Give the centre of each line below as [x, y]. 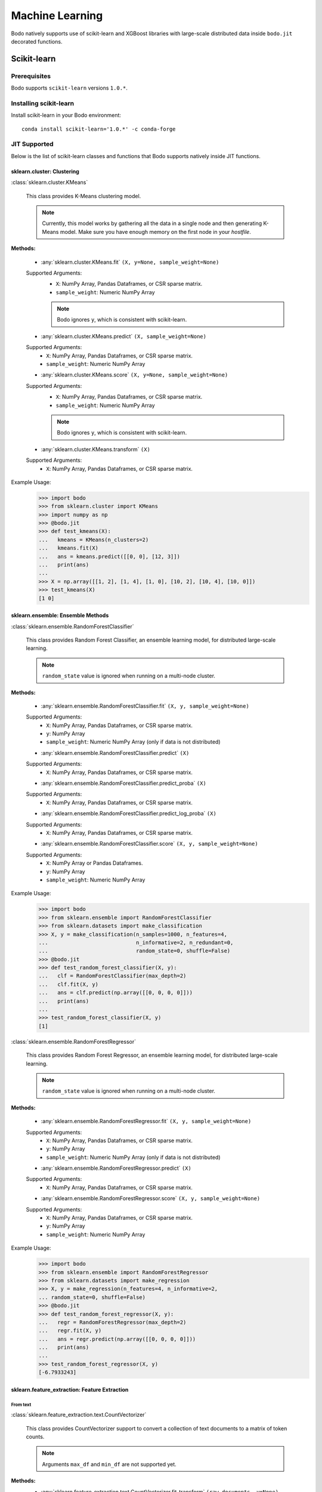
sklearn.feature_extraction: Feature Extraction [70, 1389]
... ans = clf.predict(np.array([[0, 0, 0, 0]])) [116, 993]
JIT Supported [32, 144]
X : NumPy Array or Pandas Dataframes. [95, 863]
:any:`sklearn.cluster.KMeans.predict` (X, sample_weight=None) [124, 336]
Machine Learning [57, 16]
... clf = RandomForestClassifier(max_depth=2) [112, 976]
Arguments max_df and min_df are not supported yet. [109, 1464]
